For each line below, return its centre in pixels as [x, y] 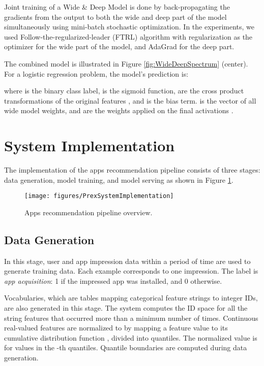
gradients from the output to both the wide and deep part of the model [115, 16]
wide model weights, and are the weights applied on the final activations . [119, 110]
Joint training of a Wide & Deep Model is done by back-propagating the [117, 7]
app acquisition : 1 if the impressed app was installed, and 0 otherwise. [113, 280]
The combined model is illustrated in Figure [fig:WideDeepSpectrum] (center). [126, 63]
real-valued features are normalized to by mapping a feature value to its [116, 328]
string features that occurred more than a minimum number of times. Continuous [131, 318]
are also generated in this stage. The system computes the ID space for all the [126, 308]
